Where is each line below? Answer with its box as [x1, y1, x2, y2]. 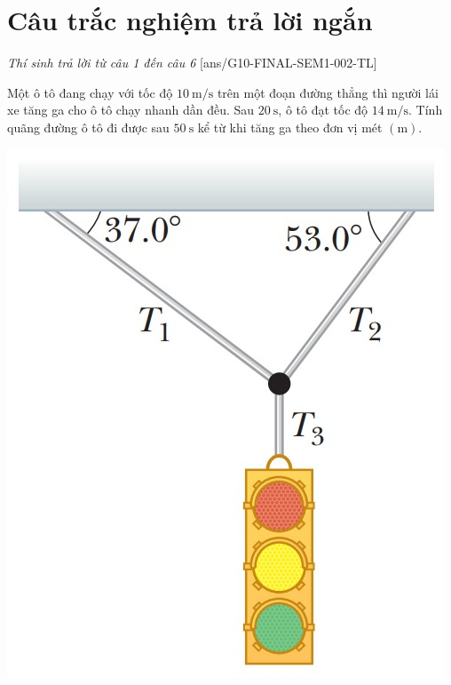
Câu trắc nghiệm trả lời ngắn [7, 2, 373, 38]
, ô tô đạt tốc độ [278, 100, 368, 119]
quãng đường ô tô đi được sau [7, 117, 170, 136]
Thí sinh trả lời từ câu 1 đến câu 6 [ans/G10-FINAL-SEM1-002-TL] [7, 53, 377, 72]
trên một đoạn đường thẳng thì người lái [217, 83, 439, 101]
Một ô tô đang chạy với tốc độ [7, 83, 173, 101]
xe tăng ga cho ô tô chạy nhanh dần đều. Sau [7, 100, 255, 119]
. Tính [408, 100, 443, 119]
